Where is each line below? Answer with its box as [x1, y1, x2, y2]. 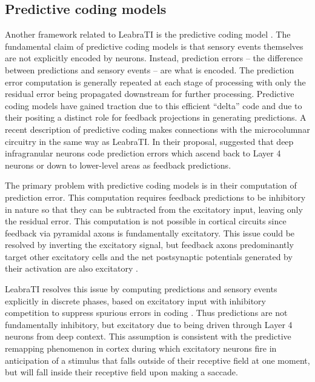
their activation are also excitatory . [5, 262, 138, 275]
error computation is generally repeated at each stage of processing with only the [5, 75, 306, 88]
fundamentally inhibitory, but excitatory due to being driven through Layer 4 [5, 318, 293, 330]
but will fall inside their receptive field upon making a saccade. [5, 366, 238, 378]
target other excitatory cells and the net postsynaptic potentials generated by [5, 250, 293, 263]
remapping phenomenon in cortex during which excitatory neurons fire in [5, 342, 277, 355]
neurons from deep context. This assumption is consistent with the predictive [5, 330, 291, 343]
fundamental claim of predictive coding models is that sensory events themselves [5, 39, 303, 52]
